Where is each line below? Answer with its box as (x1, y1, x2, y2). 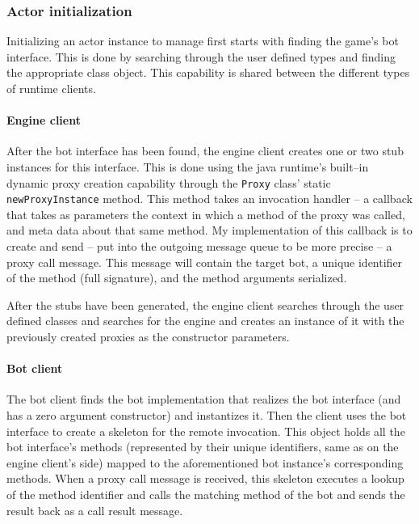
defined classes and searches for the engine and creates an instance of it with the (6, 312, 404, 329)
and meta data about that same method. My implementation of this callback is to (6, 222, 413, 239)
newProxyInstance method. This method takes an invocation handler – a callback (6, 190, 413, 207)
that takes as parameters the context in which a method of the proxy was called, (6, 205, 405, 222)
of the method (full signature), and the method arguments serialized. (6, 269, 347, 286)
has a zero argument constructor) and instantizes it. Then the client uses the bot (6, 407, 407, 424)
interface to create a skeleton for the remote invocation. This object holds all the (6, 422, 405, 439)
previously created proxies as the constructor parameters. (6, 328, 290, 345)
